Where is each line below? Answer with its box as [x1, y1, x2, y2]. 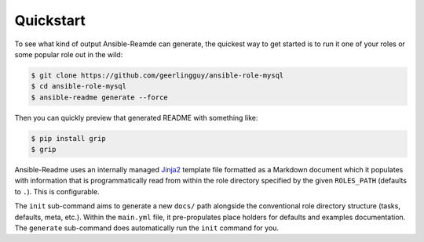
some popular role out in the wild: [14, 49, 123, 59]
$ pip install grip [31, 134, 106, 143]
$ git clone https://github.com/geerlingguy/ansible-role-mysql [31, 70, 284, 80]
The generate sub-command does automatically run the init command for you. [14, 223, 279, 233]
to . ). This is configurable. [14, 186, 100, 196]
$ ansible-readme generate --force [31, 92, 168, 102]
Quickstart [14, 12, 86, 29]
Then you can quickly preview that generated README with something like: [14, 113, 258, 122]
